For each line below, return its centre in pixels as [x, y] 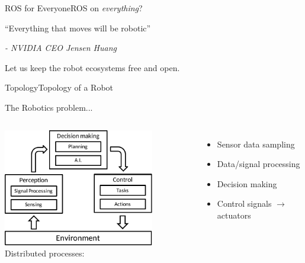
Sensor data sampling [256, 144]
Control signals [244, 203]
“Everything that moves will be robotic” [78, 28]
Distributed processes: [45, 253]
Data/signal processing [259, 164]
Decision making [247, 183]
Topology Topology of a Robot [59, 87]
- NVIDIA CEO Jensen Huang [61, 48]
